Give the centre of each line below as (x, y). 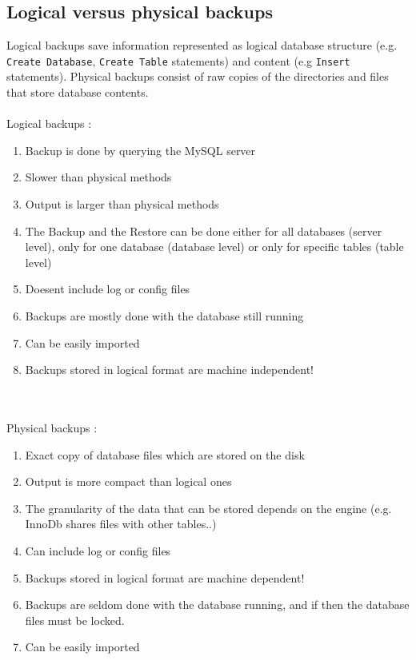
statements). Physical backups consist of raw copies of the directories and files (198, 76)
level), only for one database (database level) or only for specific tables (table (214, 247)
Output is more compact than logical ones (128, 481)
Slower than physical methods (98, 177)
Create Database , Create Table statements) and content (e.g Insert (178, 60)
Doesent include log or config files (108, 289)
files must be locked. (75, 620)
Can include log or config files (98, 550)
